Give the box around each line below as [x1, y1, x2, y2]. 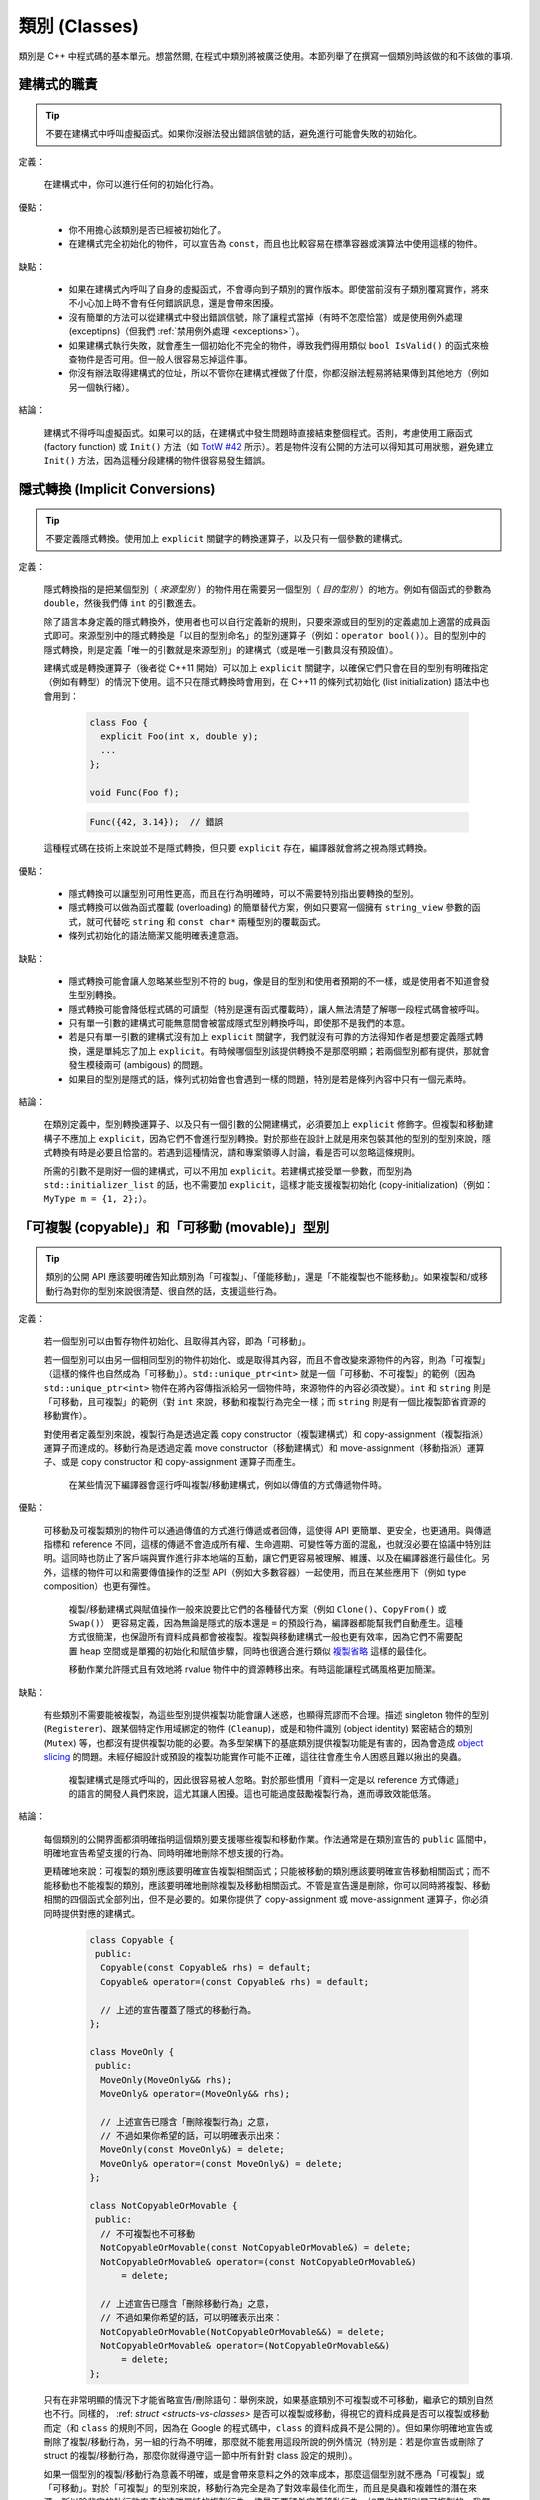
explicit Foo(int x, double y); [100, 731, 259, 742]
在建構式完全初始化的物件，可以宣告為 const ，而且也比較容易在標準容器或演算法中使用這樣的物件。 [68, 238, 484, 250]
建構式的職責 [18, 76, 98, 93]
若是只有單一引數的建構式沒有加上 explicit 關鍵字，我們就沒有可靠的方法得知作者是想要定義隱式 [68, 1031, 475, 1043]
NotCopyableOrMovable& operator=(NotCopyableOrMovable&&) [100, 2340, 391, 2351]
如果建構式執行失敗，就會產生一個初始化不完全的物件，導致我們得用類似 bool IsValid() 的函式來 [68, 339, 480, 351]
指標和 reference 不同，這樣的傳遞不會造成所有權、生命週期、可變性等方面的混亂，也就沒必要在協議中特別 [43, 1538, 483, 1550]
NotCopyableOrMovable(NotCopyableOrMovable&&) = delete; [100, 2326, 385, 2337]
